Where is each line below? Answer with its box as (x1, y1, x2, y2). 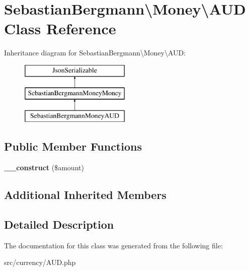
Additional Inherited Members (4, 187, 167, 202)
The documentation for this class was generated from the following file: (4, 240, 223, 250)
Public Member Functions (4, 139, 142, 154)
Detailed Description (4, 216, 114, 232)
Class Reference (4, 18, 116, 39)
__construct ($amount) (4, 162, 84, 173)
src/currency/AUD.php (4, 257, 76, 267)
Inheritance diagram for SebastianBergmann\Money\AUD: (4, 47, 186, 58)
